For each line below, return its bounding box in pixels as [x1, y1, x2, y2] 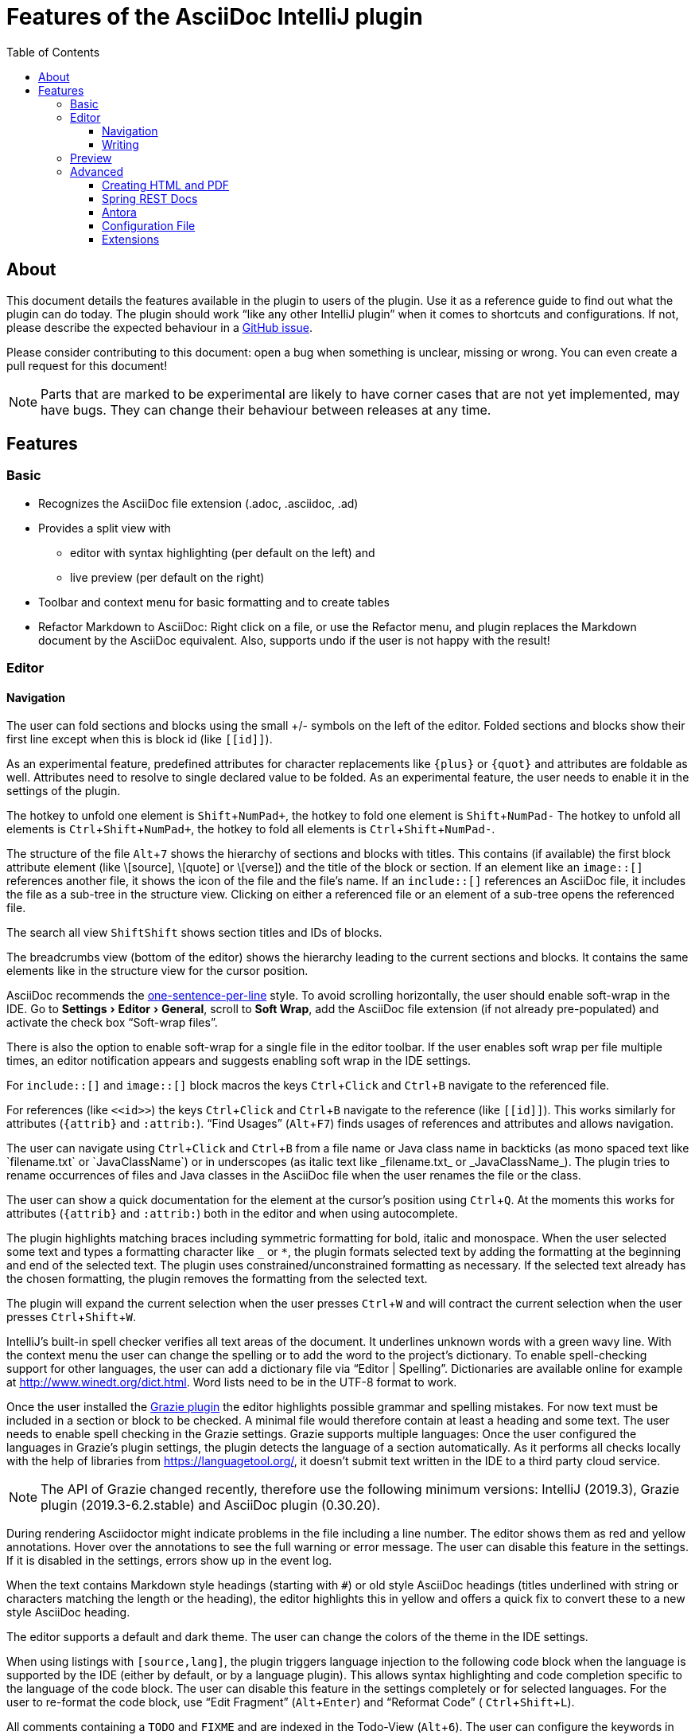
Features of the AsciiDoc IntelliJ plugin [6, 3, 423, 30]
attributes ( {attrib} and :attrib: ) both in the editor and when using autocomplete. [6, 1207, 458, 1221]
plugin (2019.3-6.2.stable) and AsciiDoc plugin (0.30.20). [41, 1497, 381, 1514]
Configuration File [102, 218, 196, 232]
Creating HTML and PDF [102, 177, 230, 192]
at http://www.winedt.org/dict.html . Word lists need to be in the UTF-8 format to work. [6, 1375, 457, 1390]
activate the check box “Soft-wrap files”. [6, 1016, 218, 1030]
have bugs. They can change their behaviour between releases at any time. [41, 401, 491, 418]
